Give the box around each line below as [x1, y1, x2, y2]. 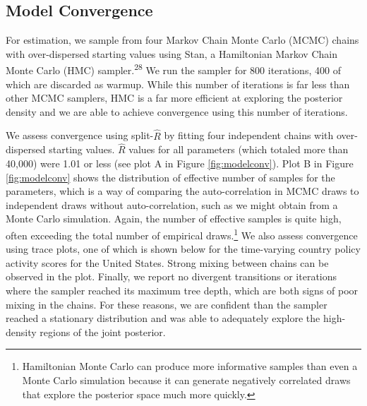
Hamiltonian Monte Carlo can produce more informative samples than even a [22, 359, 358, 374]
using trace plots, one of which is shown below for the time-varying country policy [6, 241, 361, 256]
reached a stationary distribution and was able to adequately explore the [6, 311, 320, 326]
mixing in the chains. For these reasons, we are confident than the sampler [6, 297, 327, 311]
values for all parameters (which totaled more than [128, 142, 349, 157]
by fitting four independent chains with [164, 128, 334, 143]
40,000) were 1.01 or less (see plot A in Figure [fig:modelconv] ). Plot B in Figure [6, 156, 354, 171]
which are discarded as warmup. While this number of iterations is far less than [6, 76, 350, 91]
